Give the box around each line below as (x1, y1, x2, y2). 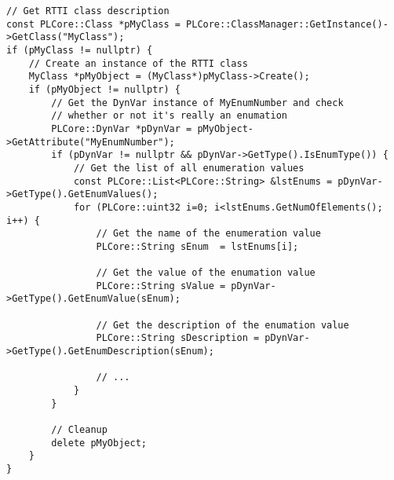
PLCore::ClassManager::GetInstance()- (186, 18, 389, 30)
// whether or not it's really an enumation (51, 110, 287, 122)
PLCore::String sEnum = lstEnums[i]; (96, 240, 299, 252)
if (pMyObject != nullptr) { (28, 83, 181, 95)
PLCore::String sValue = (96, 280, 226, 291)
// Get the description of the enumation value (96, 319, 349, 331)
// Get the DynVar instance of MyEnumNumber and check (51, 97, 344, 108)
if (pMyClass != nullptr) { (6, 44, 153, 56)
